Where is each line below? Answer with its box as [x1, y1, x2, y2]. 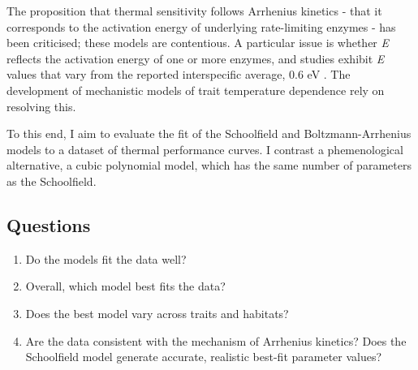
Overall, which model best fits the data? [25, 277, 226, 295]
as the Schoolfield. [6, 172, 97, 189]
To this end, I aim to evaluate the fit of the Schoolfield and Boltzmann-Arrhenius [6, 125, 412, 142]
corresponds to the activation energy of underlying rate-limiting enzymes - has [6, 18, 396, 35]
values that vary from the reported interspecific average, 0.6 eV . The [6, 66, 351, 83]
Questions [6, 212, 91, 237]
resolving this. [6, 97, 76, 114]
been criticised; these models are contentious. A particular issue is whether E [6, 34, 390, 51]
